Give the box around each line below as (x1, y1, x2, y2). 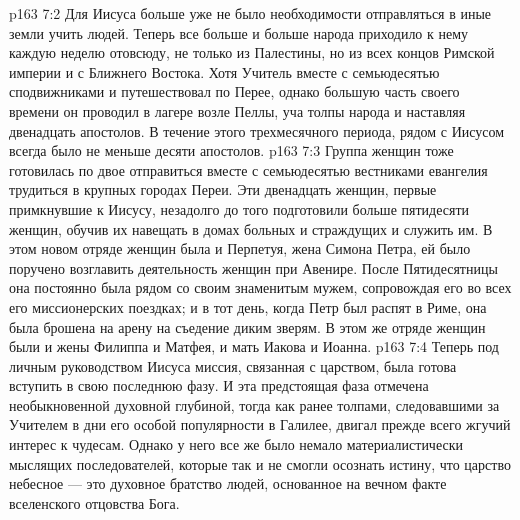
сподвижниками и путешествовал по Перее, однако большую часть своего (9, 81, 460, 102)
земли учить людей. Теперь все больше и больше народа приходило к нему (9, 22, 469, 43)
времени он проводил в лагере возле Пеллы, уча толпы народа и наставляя (9, 100, 466, 121)
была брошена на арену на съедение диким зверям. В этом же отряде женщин (9, 316, 486, 337)
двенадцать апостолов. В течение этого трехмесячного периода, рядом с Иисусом (9, 120, 505, 141)
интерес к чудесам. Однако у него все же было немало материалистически (9, 434, 463, 455)
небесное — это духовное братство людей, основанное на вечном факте (9, 473, 447, 494)
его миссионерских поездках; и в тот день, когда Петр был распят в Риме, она (9, 296, 487, 317)
